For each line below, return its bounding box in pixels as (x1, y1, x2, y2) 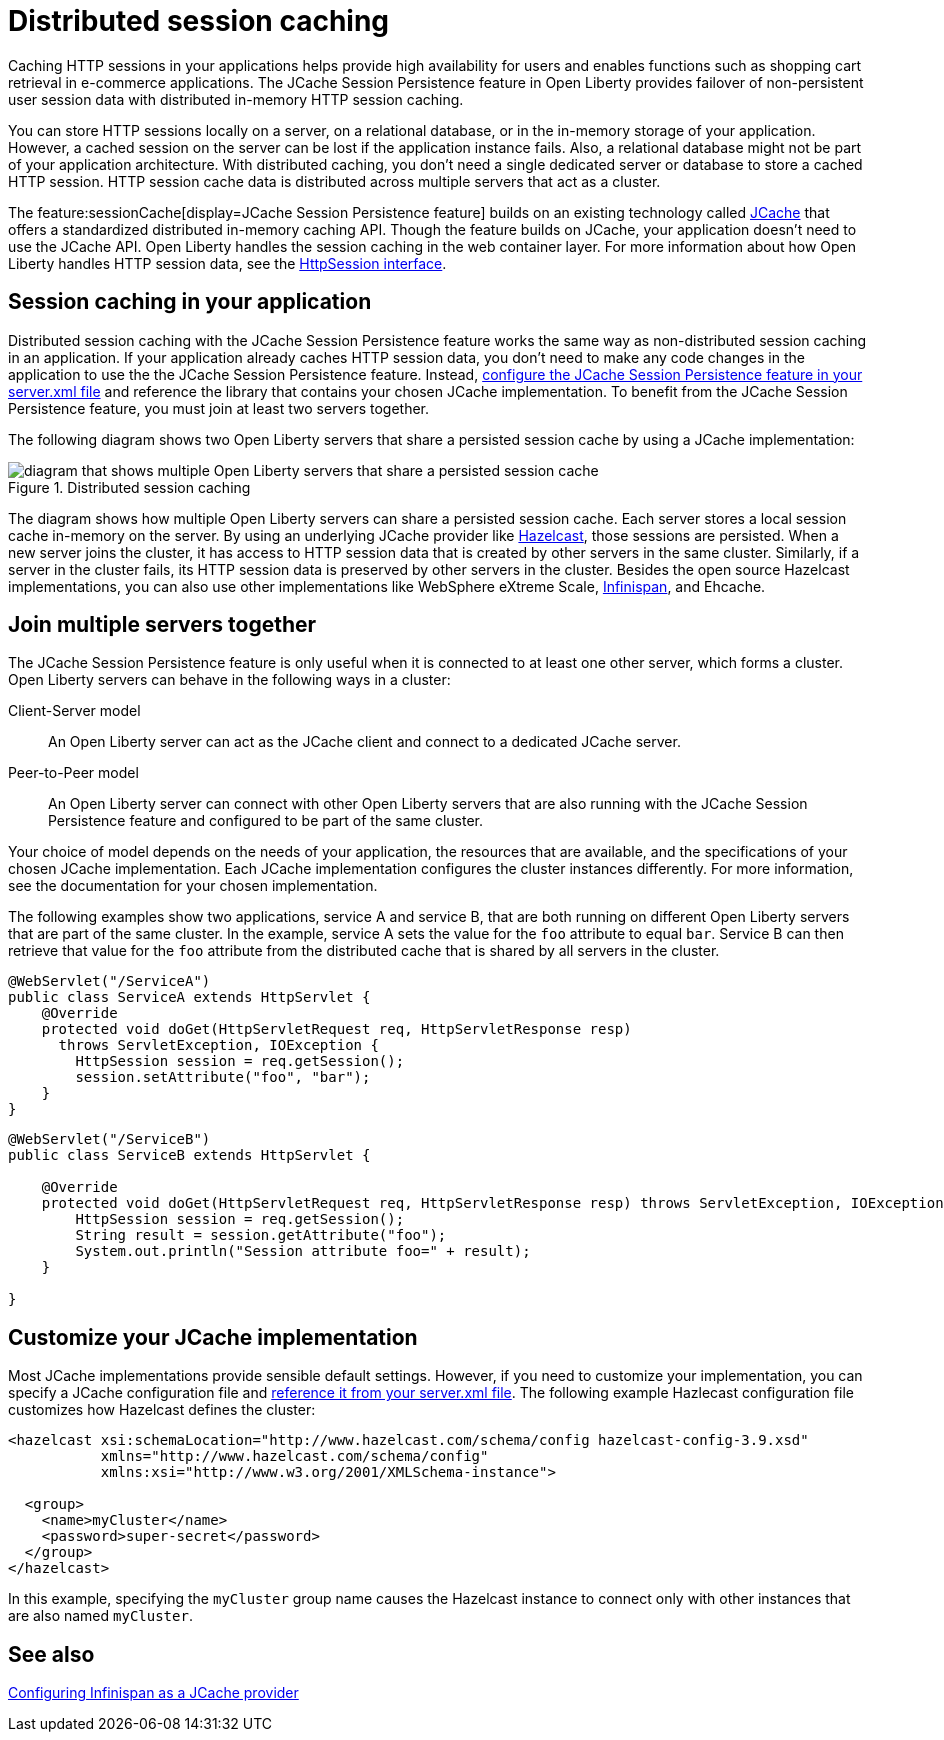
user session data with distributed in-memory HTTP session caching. (8, 90, 464, 108)
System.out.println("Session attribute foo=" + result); (75, 1243, 531, 1260)
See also (8, 1641, 95, 1667)
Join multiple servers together (8, 612, 317, 638)
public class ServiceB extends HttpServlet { (8, 1147, 371, 1164)
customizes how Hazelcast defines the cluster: (8, 1401, 316, 1419)
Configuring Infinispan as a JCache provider (8, 1684, 299, 1702)
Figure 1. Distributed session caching (8, 478, 251, 496)
